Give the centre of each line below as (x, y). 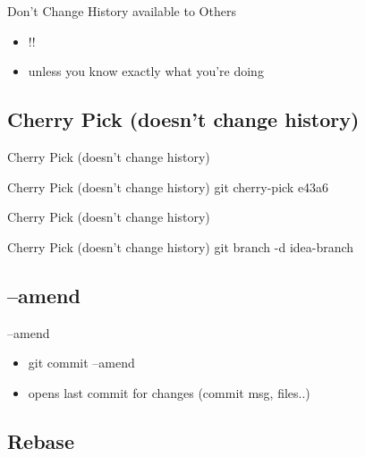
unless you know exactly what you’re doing (146, 71)
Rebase (41, 440)
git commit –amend (81, 363)
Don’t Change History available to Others (122, 11)
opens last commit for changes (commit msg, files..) (169, 392)
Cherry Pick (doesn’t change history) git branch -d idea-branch (181, 246)
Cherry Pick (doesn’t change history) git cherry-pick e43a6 (168, 186)
